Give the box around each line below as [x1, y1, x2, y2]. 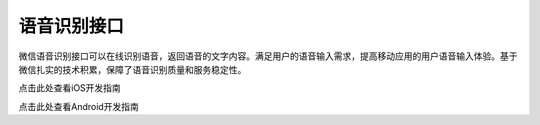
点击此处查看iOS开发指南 [18, 82, 122, 94]
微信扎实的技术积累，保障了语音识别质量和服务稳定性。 [18, 63, 247, 75]
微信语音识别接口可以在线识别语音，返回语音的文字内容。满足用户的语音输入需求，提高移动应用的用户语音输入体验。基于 [18, 50, 518, 62]
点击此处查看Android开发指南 [18, 100, 139, 112]
